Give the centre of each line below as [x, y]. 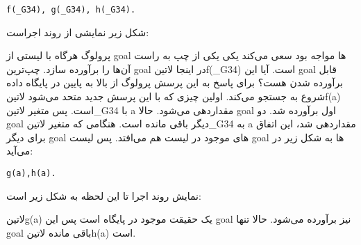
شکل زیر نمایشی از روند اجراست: [78, 32]
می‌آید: [20, 151]
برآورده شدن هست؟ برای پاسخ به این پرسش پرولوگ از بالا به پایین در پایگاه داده [175, 82]
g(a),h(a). [31, 173]
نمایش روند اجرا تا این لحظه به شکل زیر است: [104, 195]
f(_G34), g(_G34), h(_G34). [71, 10]
